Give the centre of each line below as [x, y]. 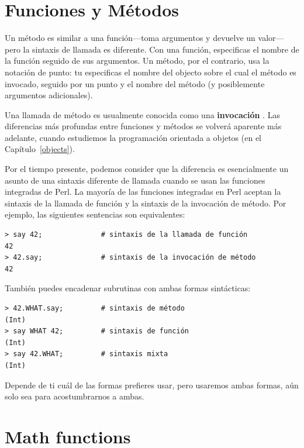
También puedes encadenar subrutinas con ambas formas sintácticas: [128, 288]
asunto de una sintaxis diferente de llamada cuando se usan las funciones [135, 180]
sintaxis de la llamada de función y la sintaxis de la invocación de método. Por [146, 203]
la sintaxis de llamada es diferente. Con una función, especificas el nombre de [161, 49]
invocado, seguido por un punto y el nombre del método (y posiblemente [135, 83]
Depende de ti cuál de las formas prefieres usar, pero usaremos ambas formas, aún [152, 385]
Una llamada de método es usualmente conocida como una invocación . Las [142, 114]
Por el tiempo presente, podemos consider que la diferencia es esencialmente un [147, 169]
